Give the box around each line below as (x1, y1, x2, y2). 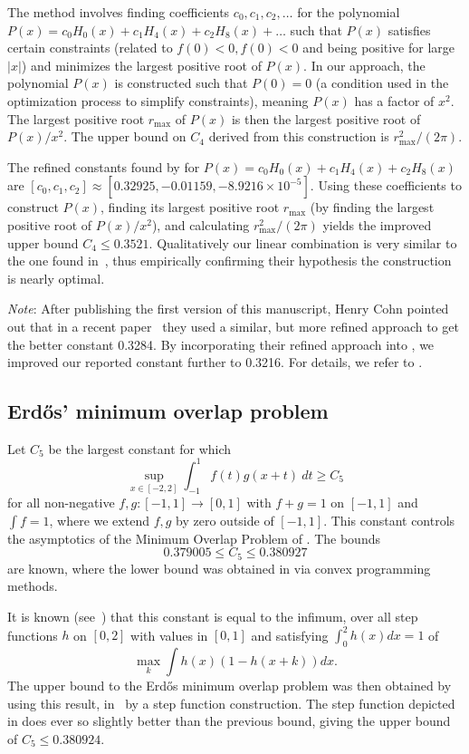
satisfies (388, 20, 431, 39)
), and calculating (151, 215, 250, 234)
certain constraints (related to (7, 38, 173, 57)
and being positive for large (302, 38, 455, 57)
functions (7, 625, 58, 644)
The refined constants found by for (7, 157, 200, 176)
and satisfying (251, 625, 329, 644)
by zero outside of (176, 510, 274, 529)
